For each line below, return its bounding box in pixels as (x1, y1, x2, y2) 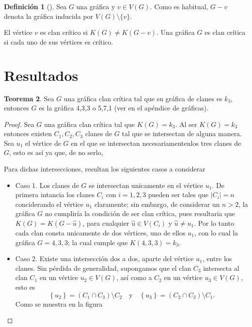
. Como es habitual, (150, 1, 208, 11)
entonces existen (4, 128, 52, 139)
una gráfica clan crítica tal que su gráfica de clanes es (63, 93, 222, 103)
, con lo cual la (194, 228, 238, 238)
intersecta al (203, 263, 239, 273)
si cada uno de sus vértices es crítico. (4, 36, 113, 47)
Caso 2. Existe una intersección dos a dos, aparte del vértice (15, 253, 194, 264)
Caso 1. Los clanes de (15, 180, 79, 190)
